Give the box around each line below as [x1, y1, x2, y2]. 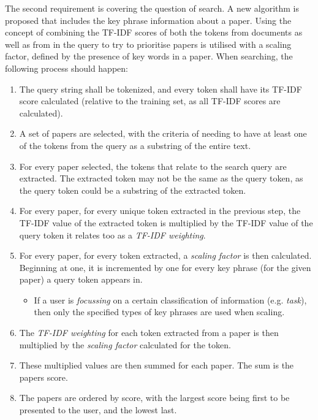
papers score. [19, 370, 68, 383]
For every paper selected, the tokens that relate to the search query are [19, 159, 287, 172]
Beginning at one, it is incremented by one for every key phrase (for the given [19, 261, 311, 273]
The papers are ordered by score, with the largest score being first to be [19, 391, 290, 404]
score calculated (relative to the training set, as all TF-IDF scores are [19, 94, 281, 107]
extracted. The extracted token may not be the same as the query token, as [19, 172, 303, 185]
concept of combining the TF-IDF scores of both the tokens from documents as [5, 26, 303, 39]
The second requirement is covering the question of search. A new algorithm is [5, 2, 300, 14]
